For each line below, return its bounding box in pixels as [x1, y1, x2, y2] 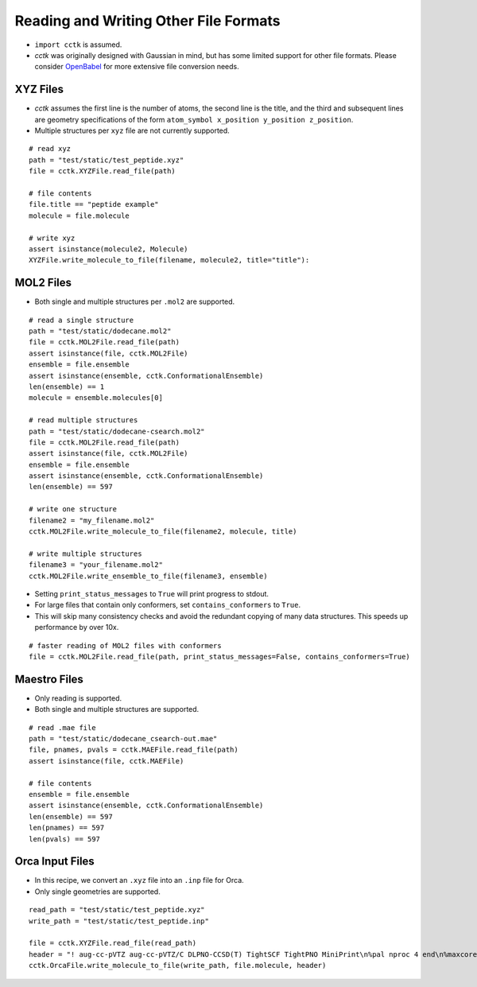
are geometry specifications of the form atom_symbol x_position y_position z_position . [34, 115, 354, 124]
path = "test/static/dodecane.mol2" [29, 327, 172, 336]
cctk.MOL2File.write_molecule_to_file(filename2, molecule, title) [29, 527, 297, 536]
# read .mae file [29, 723, 96, 732]
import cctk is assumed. [34, 40, 122, 49]
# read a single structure [29, 315, 134, 324]
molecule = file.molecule [29, 211, 130, 220]
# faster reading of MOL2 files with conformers [29, 641, 222, 650]
